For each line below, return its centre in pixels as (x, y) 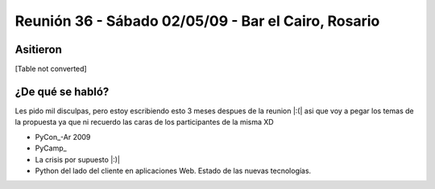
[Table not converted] (51, 69)
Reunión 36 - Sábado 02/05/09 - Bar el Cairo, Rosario (197, 21)
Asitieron (38, 49)
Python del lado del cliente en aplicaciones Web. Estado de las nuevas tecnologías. (173, 171)
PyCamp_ (51, 148)
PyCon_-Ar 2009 (63, 137)
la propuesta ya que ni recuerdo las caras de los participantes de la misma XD (144, 122)
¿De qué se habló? (62, 91)
